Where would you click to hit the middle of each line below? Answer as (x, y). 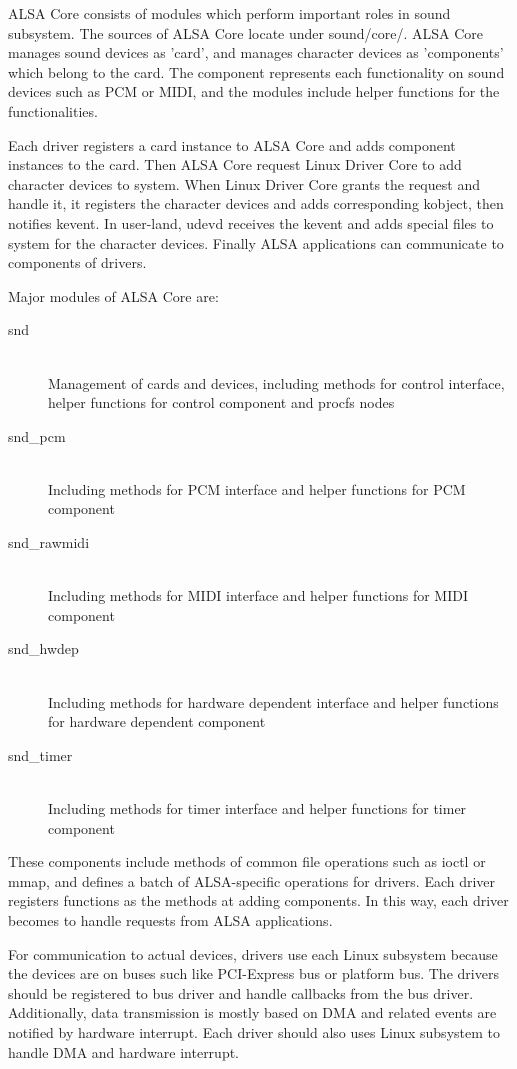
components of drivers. (77, 262)
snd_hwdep (43, 648)
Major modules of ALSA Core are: (113, 295)
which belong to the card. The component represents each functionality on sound (256, 71)
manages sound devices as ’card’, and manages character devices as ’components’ (256, 52)
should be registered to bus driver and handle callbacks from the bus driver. (241, 992)
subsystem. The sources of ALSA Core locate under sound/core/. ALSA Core (246, 32)
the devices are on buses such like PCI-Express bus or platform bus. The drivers (253, 973)
